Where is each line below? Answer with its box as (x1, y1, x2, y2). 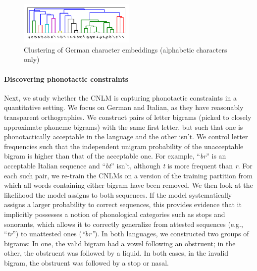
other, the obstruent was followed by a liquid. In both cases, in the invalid (4, 248, 229, 258)
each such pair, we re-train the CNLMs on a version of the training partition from (4, 170, 253, 180)
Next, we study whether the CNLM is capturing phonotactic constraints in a (4, 92, 237, 103)
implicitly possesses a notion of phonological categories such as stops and (4, 209, 225, 219)
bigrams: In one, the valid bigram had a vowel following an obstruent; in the (4, 238, 236, 248)
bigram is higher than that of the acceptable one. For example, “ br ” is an (4, 151, 226, 161)
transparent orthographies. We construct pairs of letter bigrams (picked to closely (4, 111, 252, 122)
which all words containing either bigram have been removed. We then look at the (4, 180, 253, 190)
